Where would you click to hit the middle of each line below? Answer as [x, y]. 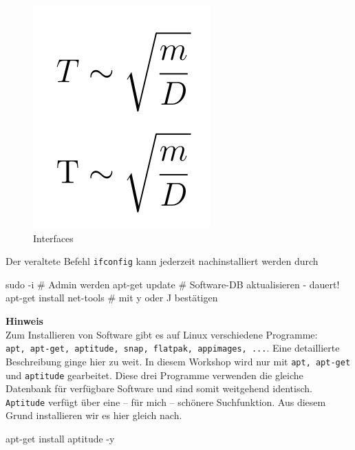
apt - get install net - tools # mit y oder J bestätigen [112, 298]
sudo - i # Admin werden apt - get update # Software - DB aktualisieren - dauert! [173, 284]
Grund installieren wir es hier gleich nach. [94, 415]
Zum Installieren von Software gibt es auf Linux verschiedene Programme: [162, 334]
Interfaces [53, 238]
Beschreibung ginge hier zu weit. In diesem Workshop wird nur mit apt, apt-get [178, 361]
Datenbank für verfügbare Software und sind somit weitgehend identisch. [159, 388]
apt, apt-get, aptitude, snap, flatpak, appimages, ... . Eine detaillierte [173, 348]
